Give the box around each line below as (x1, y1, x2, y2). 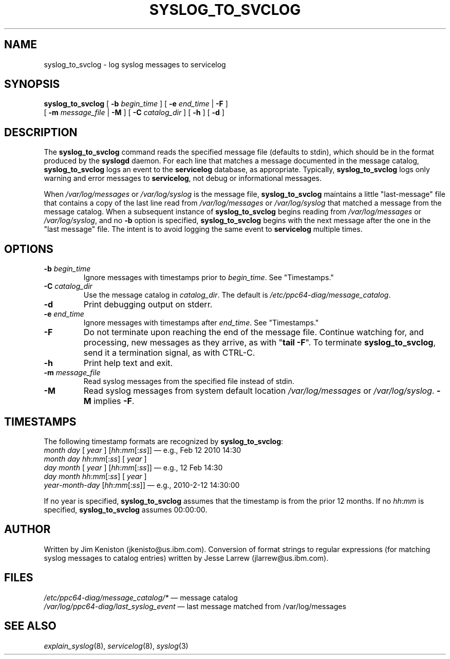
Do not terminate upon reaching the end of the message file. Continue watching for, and (83, 327, 424, 338)
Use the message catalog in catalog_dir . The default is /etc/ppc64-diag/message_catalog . (83, 290, 391, 300)
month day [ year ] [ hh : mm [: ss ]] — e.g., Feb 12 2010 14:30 (44, 445, 241, 454)
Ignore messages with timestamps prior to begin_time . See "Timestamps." (83, 273, 334, 282)
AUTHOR (4, 523, 51, 536)
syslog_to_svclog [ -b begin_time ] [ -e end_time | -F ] (44, 99, 228, 108)
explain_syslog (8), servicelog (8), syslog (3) (44, 641, 189, 650)
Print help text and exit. (83, 358, 173, 369)
